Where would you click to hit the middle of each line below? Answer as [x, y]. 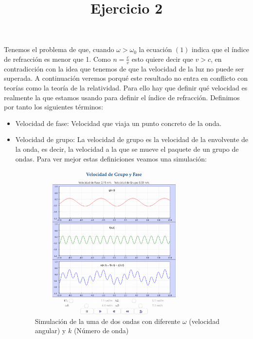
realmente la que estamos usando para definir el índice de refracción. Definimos [122, 97]
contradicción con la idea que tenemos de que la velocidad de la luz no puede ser [124, 68]
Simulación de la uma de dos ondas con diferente [108, 321]
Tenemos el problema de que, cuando [59, 49]
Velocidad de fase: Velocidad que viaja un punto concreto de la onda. [118, 123]
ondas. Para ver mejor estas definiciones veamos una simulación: [111, 158]
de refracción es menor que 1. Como [57, 59]
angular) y [50, 330]
